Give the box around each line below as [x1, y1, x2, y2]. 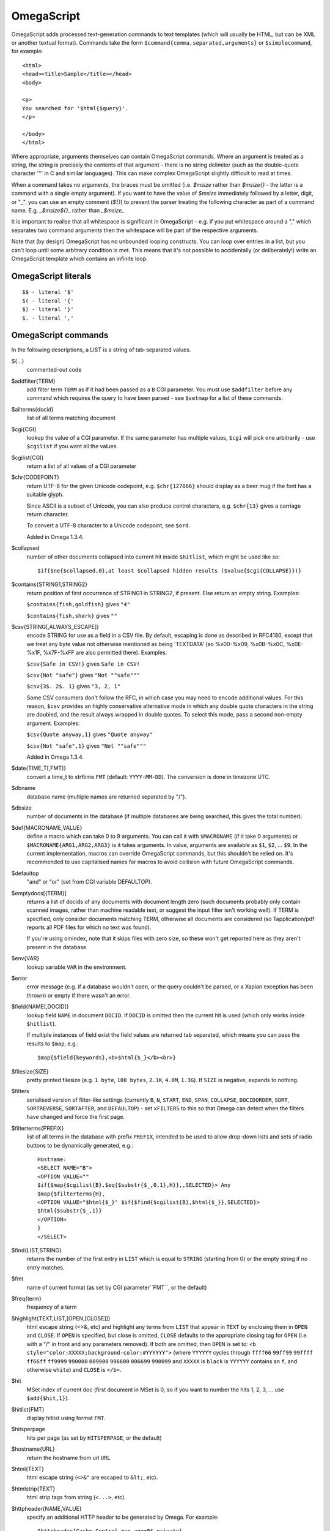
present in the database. [26, 943, 88, 950]
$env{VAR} [11, 955, 40, 962]
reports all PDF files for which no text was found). [26, 923, 152, 931]
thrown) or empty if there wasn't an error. [26, 991, 131, 999]
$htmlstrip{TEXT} [11, 1485, 56, 1492]
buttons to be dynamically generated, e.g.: [26, 1142, 134, 1149]
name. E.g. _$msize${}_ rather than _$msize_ [11, 206, 125, 214]
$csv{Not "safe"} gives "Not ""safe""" [26, 671, 140, 679]
